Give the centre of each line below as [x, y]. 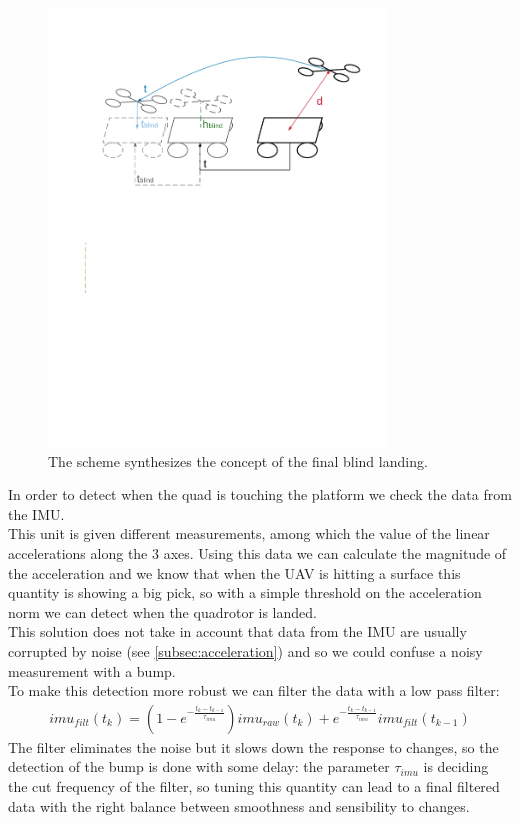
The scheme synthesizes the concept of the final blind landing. [238, 460]
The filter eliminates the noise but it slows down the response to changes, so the [253, 746]
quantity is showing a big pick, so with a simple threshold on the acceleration [245, 592]
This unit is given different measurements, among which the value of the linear [249, 533]
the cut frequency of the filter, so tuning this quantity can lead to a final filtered [254, 786]
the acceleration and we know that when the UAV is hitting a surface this [234, 572]
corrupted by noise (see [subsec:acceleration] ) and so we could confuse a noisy [245, 651]
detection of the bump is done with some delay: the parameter [199, 766]
